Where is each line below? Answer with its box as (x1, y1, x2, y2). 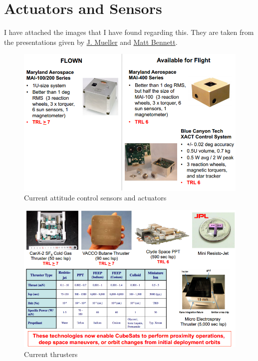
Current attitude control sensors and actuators (24, 192, 167, 203)
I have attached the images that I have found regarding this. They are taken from (4, 27, 254, 37)
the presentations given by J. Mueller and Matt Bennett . (4, 36, 178, 47)
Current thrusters (24, 349, 78, 359)
